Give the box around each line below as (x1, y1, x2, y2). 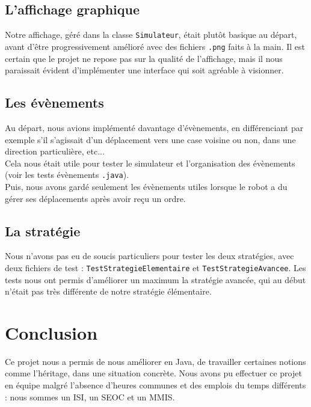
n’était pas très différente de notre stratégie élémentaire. (5, 285, 212, 298)
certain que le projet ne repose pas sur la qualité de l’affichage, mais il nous (5, 52, 283, 64)
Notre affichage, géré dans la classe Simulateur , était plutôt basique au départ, (5, 28, 297, 41)
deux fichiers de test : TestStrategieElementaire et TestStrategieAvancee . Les (5, 261, 306, 274)
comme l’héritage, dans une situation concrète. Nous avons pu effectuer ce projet (5, 367, 302, 379)
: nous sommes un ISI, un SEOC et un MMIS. (5, 390, 175, 403)
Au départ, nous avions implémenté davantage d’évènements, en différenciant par (5, 121, 304, 133)
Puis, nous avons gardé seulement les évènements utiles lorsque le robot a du (5, 180, 288, 192)
